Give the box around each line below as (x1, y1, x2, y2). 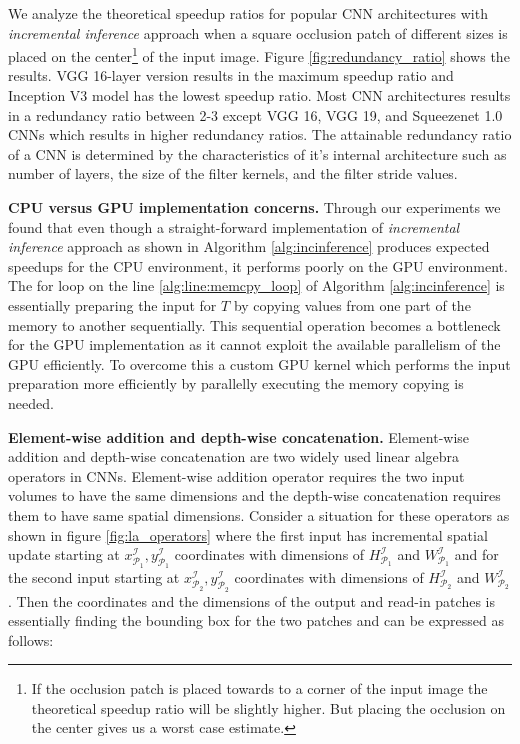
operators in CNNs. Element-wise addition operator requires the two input (8, 465, 465, 486)
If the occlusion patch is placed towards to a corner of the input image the (31, 678, 488, 699)
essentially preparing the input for (8, 294, 217, 315)
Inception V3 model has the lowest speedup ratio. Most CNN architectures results (8, 85, 511, 106)
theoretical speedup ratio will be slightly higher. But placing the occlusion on (31, 697, 506, 718)
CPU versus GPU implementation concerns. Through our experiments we (8, 197, 501, 217)
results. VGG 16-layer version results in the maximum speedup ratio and (8, 65, 454, 86)
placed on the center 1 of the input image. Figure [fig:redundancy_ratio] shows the (8, 43, 510, 66)
